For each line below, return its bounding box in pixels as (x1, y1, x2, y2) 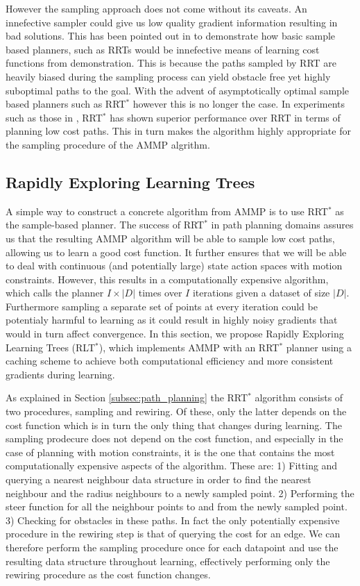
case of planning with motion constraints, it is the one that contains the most (6, 444, 335, 459)
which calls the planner (6, 285, 104, 300)
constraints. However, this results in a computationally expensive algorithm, (6, 271, 329, 286)
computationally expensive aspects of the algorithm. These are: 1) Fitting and (6, 458, 338, 473)
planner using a (286, 340, 352, 354)
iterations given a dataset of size (192, 285, 330, 300)
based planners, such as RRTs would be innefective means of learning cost (6, 42, 320, 56)
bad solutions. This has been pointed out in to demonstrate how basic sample (6, 28, 336, 43)
